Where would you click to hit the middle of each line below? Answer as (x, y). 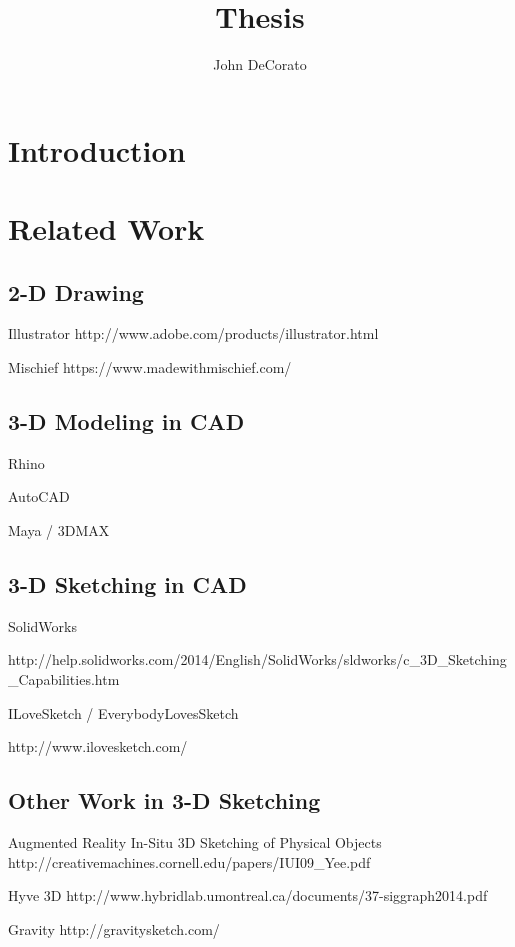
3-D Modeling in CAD (126, 421)
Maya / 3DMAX (59, 530)
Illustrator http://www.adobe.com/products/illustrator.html (193, 333)
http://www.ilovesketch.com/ (98, 746)
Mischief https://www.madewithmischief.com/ (150, 367)
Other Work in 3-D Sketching (164, 800)
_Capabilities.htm (64, 679)
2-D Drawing (76, 291)
